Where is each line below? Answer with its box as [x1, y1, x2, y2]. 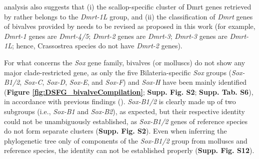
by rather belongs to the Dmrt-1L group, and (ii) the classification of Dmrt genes [4, 11, 253, 21]
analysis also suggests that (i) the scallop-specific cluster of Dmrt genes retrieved [4, 1, 251, 11]
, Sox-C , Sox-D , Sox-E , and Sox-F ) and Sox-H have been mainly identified [19, 77, 247, 87]
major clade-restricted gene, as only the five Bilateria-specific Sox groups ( [4, 67, 232, 77]
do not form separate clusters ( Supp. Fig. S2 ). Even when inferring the [4, 126, 227, 136]
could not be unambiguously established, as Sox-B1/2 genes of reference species [4, 116, 248, 126]
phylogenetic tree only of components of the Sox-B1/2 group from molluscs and [4, 135, 247, 146]
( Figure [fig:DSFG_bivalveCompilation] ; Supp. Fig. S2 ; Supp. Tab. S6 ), [4, 86, 253, 97]
